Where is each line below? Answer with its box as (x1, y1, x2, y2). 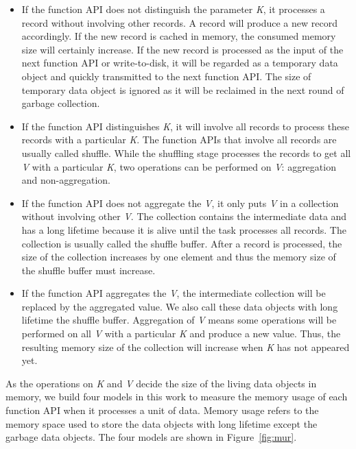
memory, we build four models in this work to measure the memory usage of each (5, 389, 348, 404)
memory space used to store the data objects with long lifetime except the (5, 416, 318, 430)
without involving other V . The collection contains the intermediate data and (21, 209, 347, 223)
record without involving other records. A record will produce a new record (21, 15, 337, 29)
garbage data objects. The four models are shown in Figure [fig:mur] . (5, 430, 297, 444)
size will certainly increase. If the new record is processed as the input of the (21, 42, 344, 56)
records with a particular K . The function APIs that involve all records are (21, 132, 337, 147)
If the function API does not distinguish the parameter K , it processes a (21, 2, 325, 16)
